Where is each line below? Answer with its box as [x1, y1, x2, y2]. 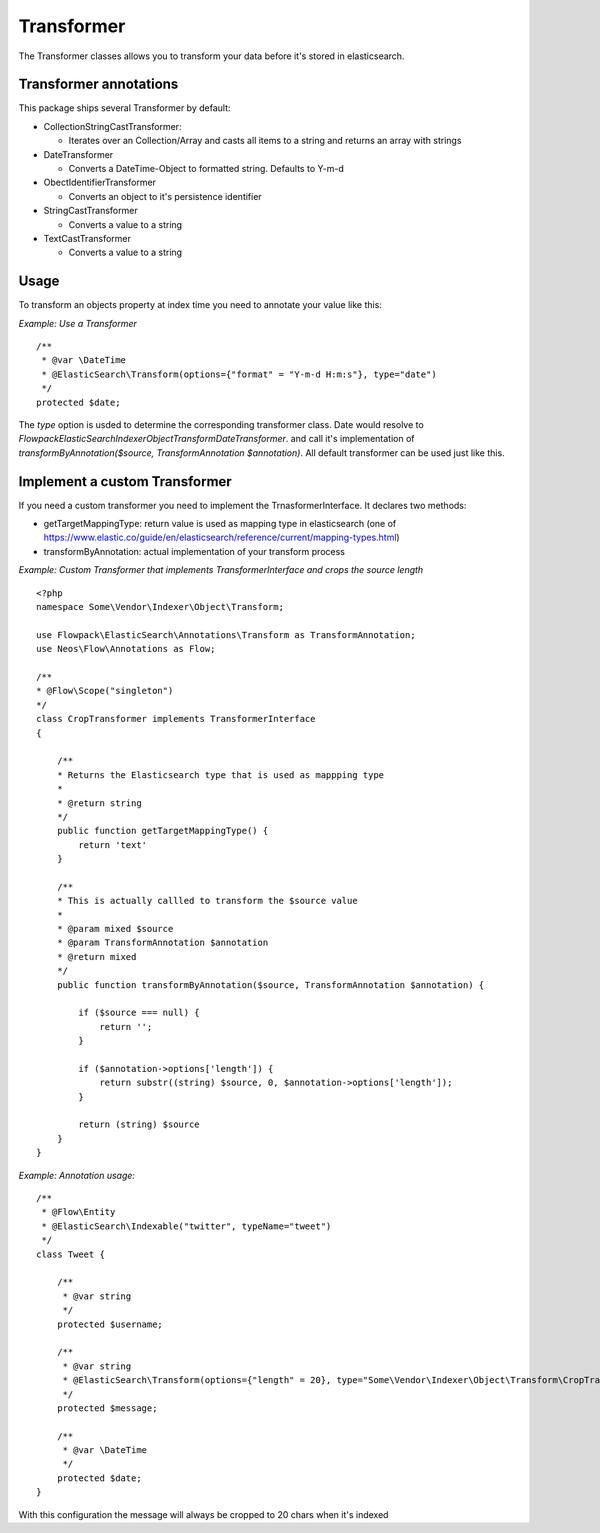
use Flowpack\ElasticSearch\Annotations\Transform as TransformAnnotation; [36, 629, 416, 640]
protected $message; [56, 1402, 158, 1414]
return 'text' [78, 839, 148, 850]
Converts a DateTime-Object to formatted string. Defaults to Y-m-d [68, 163, 345, 175]
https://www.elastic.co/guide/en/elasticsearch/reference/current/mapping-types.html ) [43, 531, 400, 544]
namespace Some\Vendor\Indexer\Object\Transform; [36, 601, 285, 613]
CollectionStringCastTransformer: [43, 120, 182, 132]
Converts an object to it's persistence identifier [68, 190, 262, 202]
